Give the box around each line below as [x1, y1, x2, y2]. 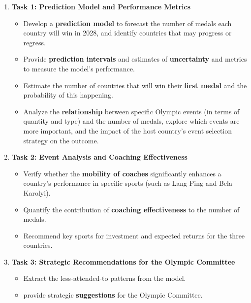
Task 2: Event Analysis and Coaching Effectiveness [11, 152, 188, 162]
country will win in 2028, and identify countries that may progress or [23, 28, 232, 38]
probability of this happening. [23, 90, 113, 100]
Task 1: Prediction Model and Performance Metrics [11, 1, 191, 11]
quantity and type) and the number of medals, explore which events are [23, 116, 240, 126]
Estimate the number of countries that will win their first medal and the [23, 80, 247, 90]
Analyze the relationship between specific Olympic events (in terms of [23, 106, 240, 116]
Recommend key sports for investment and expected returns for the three [23, 230, 245, 240]
